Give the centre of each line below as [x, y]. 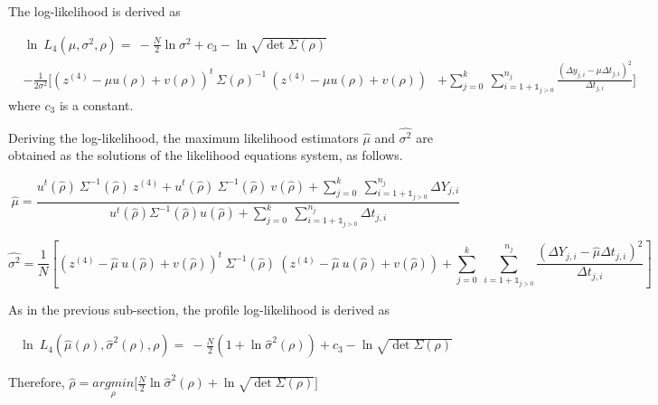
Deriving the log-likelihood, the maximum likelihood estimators [183, 137]
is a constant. [96, 104]
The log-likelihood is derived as [94, 11]
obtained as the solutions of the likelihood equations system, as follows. [206, 155]
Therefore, [37, 382]
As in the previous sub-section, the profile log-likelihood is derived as [199, 309]
